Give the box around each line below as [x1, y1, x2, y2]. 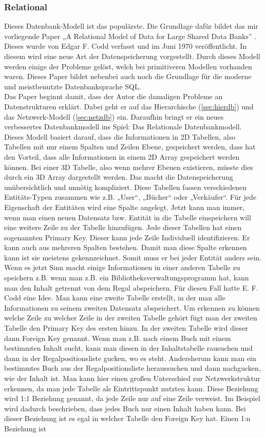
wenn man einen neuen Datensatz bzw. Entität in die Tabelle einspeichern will [4, 212, 251, 222]
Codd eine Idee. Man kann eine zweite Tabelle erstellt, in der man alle [4, 292, 225, 303]
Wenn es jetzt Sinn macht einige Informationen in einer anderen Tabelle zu [4, 262, 240, 273]
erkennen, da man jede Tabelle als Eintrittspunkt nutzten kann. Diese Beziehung [4, 383, 258, 393]
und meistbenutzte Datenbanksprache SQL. [4, 81, 141, 91]
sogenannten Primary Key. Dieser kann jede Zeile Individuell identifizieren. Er [4, 232, 250, 242]
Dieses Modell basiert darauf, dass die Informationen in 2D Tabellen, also [4, 131, 236, 142]
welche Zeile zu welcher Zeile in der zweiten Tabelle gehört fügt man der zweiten [4, 312, 257, 323]
